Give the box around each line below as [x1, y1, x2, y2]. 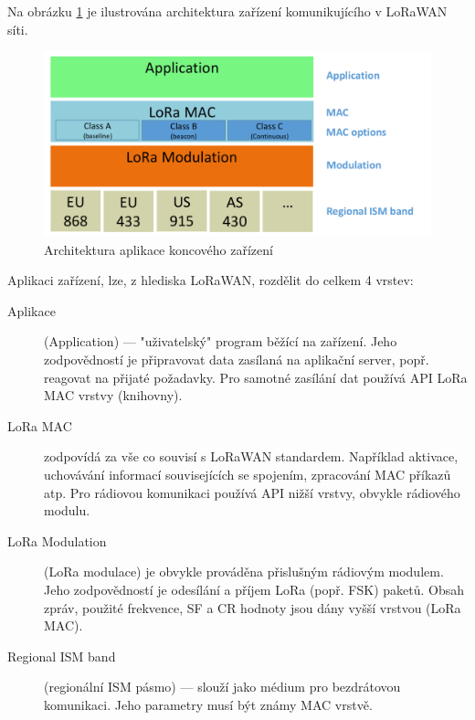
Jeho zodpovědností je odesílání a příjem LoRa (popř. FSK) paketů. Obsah [44, 579, 465, 598]
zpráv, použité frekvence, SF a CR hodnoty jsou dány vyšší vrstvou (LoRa [44, 598, 461, 617]
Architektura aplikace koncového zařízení [44, 239, 273, 259]
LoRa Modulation [7, 531, 107, 550]
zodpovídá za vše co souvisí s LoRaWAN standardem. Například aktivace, [44, 447, 459, 466]
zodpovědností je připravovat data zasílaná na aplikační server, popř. [44, 350, 429, 369]
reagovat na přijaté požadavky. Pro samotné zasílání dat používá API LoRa [44, 367, 468, 386]
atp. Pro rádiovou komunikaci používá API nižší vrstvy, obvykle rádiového [44, 482, 460, 502]
